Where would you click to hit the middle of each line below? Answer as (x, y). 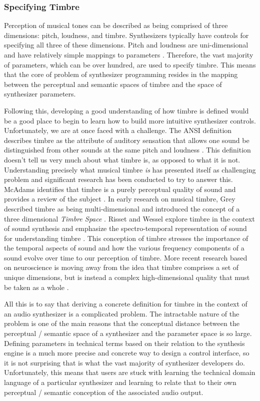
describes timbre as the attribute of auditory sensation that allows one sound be (127, 140)
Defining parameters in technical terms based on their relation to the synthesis (124, 343)
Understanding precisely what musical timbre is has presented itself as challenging (130, 169)
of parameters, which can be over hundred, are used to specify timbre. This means (130, 64)
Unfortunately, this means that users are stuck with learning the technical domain (130, 372)
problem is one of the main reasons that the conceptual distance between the (122, 323)
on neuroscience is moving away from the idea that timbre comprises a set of (121, 267)
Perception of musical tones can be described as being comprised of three (116, 25)
